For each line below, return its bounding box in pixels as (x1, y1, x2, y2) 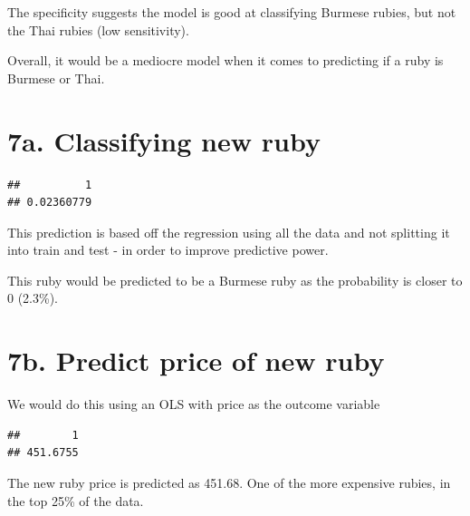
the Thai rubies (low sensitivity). (7, 20, 189, 39)
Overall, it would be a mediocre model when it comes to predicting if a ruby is (7, 51, 444, 70)
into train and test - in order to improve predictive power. (7, 240, 329, 259)
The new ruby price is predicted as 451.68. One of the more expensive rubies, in (7, 472, 451, 492)
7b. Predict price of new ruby (7, 342, 385, 379)
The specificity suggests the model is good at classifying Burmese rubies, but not (7, 3, 456, 21)
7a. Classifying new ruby (7, 122, 321, 159)
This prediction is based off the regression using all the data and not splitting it (7, 222, 450, 241)
